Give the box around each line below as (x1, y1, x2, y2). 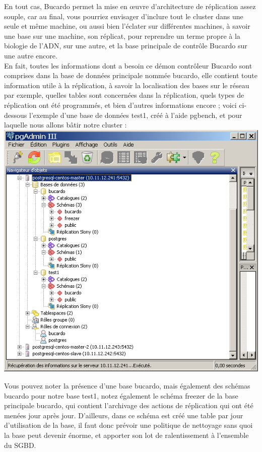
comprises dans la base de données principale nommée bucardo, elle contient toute (4, 70, 257, 81)
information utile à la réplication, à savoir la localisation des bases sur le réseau (4, 80, 249, 90)
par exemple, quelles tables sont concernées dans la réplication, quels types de (4, 90, 244, 100)
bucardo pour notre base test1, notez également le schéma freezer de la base (4, 390, 238, 401)
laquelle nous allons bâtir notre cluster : (4, 119, 127, 130)
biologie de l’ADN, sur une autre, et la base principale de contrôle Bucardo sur (4, 40, 247, 51)
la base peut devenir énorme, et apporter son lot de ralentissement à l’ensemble (4, 429, 249, 440)
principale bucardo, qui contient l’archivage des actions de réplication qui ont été (4, 400, 253, 411)
